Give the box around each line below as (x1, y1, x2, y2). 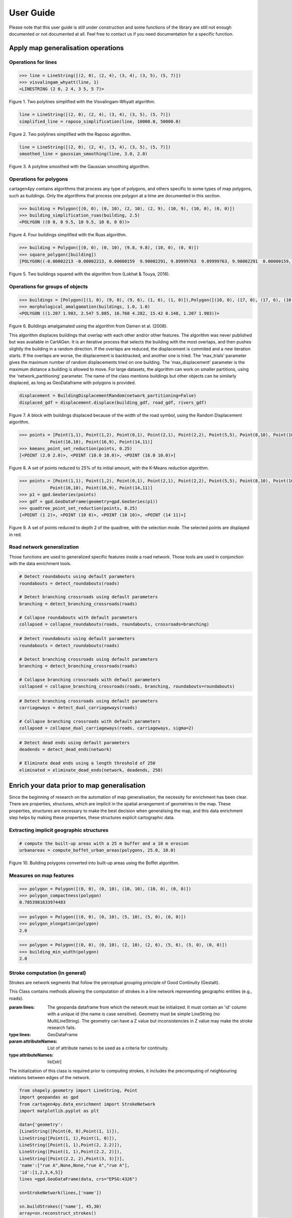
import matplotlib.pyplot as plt (19, 1108, 99, 1114)
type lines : (9, 1031, 31, 1037)
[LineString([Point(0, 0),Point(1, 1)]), (19, 1128, 120, 1134)
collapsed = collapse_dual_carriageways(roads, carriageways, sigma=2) (19, 725, 194, 731)
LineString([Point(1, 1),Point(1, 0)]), (19, 1135, 117, 1141)
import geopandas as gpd (19, 1094, 79, 1100)
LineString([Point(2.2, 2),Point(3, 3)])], (19, 1156, 125, 1161)
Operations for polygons (9, 175, 68, 182)
